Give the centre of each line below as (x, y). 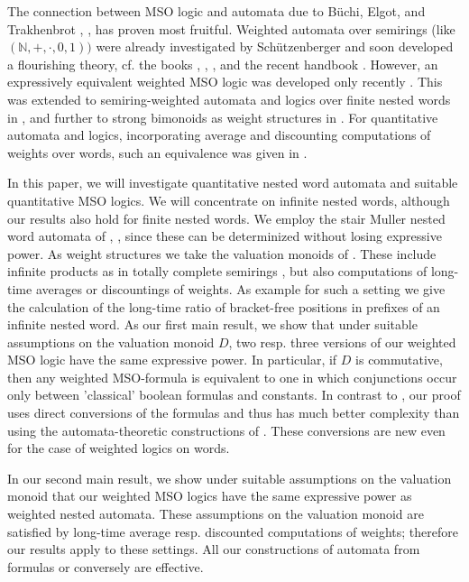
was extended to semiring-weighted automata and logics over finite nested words (229, 99)
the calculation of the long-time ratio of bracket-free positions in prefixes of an (224, 306)
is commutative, (399, 360)
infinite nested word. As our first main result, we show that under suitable (212, 324)
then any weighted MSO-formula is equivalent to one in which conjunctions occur (232, 377)
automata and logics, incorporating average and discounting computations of (219, 135)
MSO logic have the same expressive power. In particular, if (172, 360)
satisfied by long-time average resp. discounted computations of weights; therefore (233, 531)
